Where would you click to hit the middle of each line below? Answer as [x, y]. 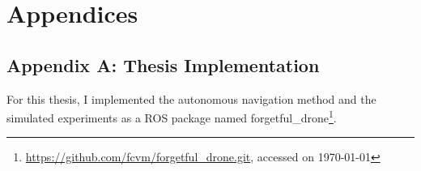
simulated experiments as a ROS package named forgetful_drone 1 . [172, 116]
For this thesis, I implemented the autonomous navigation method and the [191, 98]
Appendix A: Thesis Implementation [163, 64]
